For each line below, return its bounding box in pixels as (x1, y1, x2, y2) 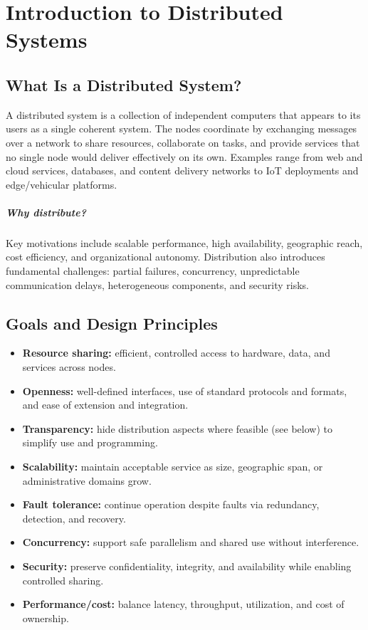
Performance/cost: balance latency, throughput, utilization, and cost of (22, 597, 345, 611)
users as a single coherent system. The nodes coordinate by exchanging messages (6, 121, 357, 136)
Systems (6, 25, 88, 54)
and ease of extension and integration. (22, 397, 189, 412)
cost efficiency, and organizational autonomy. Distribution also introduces (6, 249, 325, 264)
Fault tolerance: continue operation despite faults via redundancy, (22, 497, 320, 512)
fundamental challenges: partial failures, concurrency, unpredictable (6, 263, 300, 278)
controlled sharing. (22, 572, 104, 587)
